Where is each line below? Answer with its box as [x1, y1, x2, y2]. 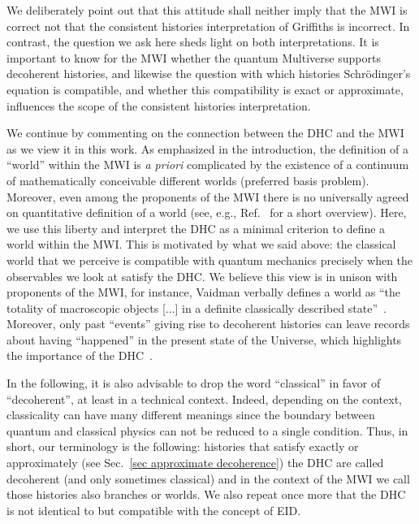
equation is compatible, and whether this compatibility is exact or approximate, [6, 80, 404, 97]
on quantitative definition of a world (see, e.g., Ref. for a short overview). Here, [6, 204, 407, 221]
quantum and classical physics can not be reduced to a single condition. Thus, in [6, 422, 408, 439]
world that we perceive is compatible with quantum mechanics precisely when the [6, 251, 413, 268]
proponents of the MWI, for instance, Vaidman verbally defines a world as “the [6, 284, 401, 301]
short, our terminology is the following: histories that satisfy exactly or [6, 438, 359, 455]
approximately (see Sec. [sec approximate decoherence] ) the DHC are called [6, 454, 384, 471]
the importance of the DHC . [6, 347, 153, 364]
